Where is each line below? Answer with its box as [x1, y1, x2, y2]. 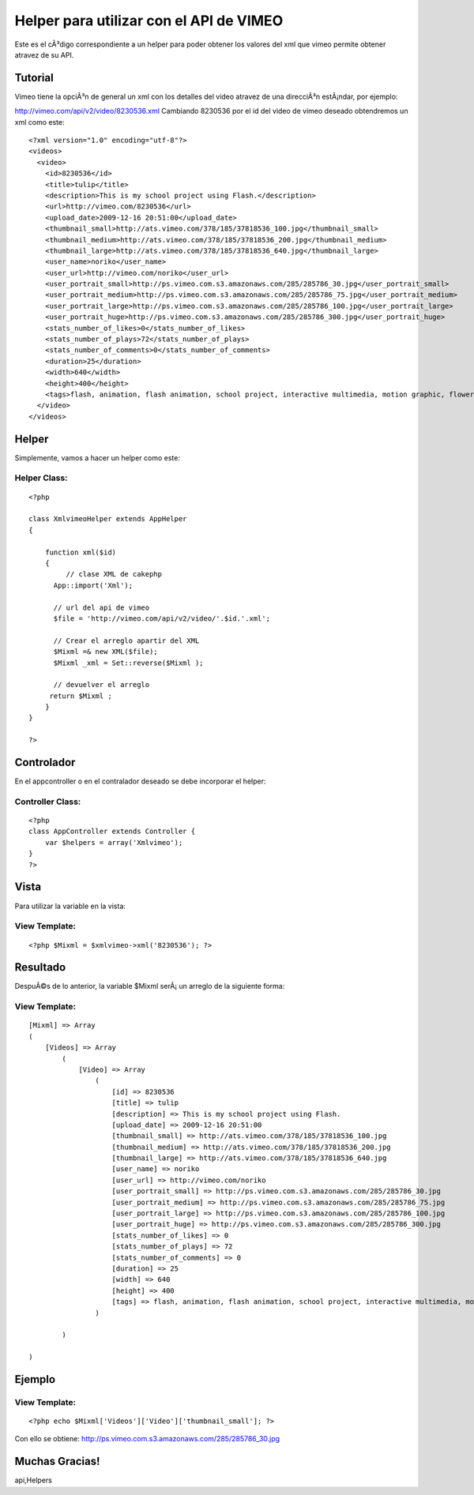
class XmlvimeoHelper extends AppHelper [28, 514, 187, 524]
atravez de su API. [14, 50, 74, 59]
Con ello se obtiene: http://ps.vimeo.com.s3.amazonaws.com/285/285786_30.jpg [14, 1434, 280, 1444]
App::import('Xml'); [53, 580, 134, 590]
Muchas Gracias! [14, 1455, 100, 1468]
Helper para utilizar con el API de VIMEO [14, 12, 284, 29]
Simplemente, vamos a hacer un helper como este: [14, 453, 181, 462]
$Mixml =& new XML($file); [53, 648, 158, 656]
